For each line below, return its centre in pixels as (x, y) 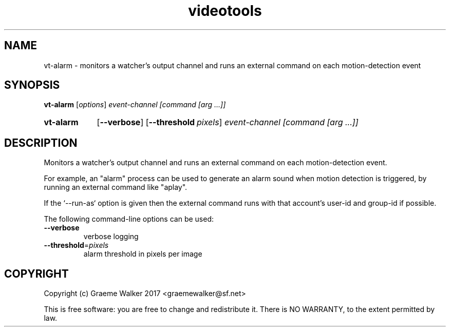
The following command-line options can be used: (129, 219)
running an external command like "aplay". (116, 187)
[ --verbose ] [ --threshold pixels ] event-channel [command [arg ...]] (228, 122)
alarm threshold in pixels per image (143, 254)
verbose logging (111, 237)
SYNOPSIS (32, 85)
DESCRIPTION (41, 143)
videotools (225, 11)
